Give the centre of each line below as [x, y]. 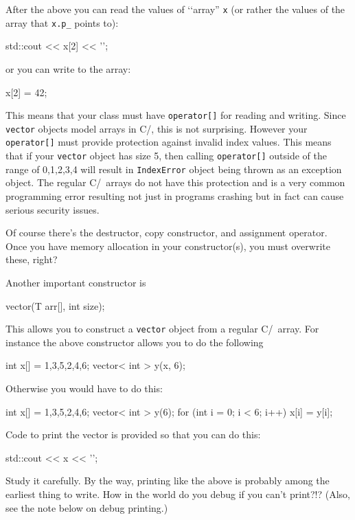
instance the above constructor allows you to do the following [135, 342]
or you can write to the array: [68, 68]
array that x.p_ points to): [62, 22]
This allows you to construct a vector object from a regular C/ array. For [162, 329]
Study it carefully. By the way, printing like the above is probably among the [168, 481]
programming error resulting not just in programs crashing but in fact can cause [175, 195]
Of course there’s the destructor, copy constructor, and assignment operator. [167, 233]
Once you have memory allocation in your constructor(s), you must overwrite [168, 246]
